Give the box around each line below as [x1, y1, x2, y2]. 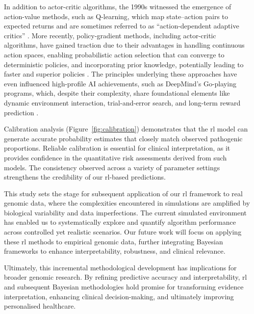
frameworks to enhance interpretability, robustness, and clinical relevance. [4, 246, 226, 256]
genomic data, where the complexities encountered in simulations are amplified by [4, 198, 250, 208]
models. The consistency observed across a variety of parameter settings [4, 162, 220, 172]
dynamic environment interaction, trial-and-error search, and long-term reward [4, 97, 241, 107]
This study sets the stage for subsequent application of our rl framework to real [4, 188, 243, 198]
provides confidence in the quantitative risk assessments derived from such [4, 152, 227, 162]
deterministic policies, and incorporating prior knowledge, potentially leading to [4, 59, 244, 69]
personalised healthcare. [4, 301, 76, 311]
